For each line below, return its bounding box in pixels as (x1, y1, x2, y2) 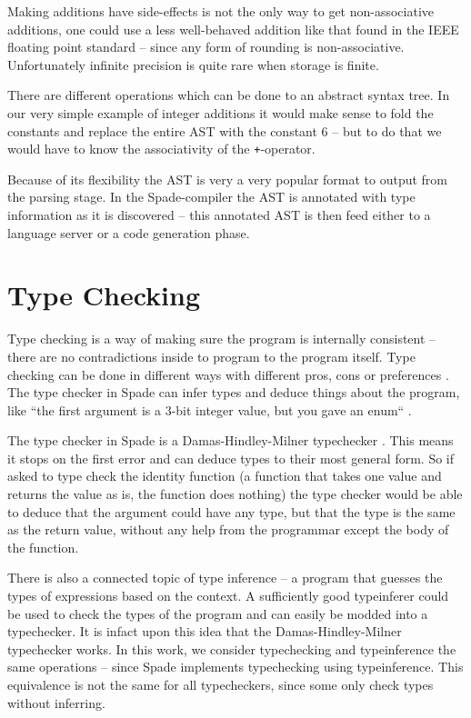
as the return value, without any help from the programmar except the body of (7, 520, 449, 539)
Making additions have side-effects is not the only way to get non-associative (7, 2, 435, 20)
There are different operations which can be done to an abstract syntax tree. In (7, 85, 450, 105)
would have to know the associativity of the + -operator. (7, 139, 316, 158)
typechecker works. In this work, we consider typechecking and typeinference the (7, 639, 456, 658)
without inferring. (7, 693, 105, 712)
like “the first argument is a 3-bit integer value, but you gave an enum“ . (7, 400, 412, 419)
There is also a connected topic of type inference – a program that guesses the (7, 568, 443, 587)
